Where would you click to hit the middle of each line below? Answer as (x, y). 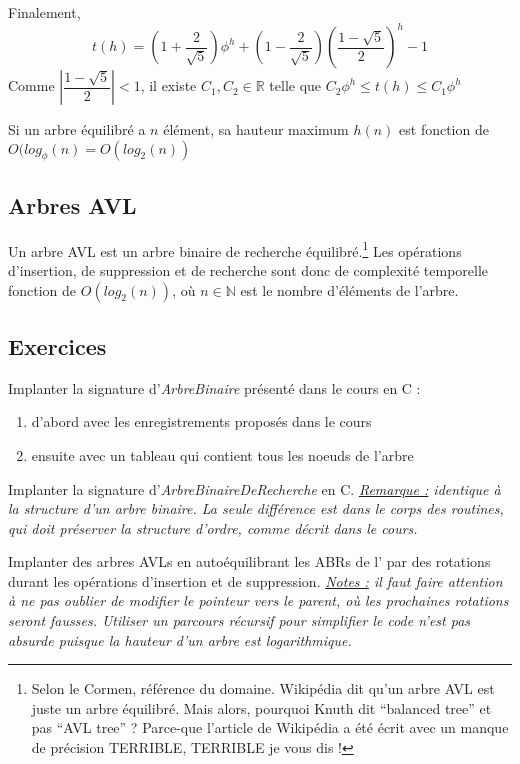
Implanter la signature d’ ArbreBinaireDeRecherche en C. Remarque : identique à (254, 488)
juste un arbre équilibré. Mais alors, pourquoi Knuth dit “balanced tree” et (261, 707)
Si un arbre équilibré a (77, 129)
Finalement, (44, 12)
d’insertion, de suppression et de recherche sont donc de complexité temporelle (248, 269)
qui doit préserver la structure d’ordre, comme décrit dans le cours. (213, 527)
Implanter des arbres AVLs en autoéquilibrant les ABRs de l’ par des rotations (249, 561)
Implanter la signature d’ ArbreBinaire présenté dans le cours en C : (214, 387)
